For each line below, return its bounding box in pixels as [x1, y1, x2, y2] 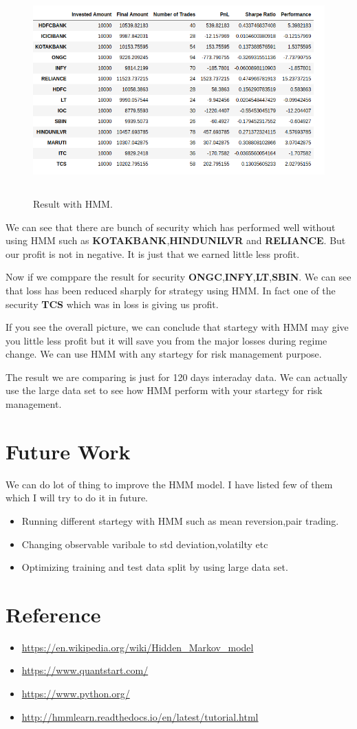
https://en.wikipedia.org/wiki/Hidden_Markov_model [21, 640, 254, 654]
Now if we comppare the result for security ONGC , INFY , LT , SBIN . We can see [6, 270, 351, 284]
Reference [6, 600, 101, 628]
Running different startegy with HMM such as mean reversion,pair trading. [21, 513, 339, 527]
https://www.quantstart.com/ [21, 663, 149, 677]
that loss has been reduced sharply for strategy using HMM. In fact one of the [6, 283, 336, 297]
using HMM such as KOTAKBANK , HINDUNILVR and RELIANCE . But [6, 233, 346, 248]
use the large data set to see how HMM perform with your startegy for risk [6, 383, 323, 398]
